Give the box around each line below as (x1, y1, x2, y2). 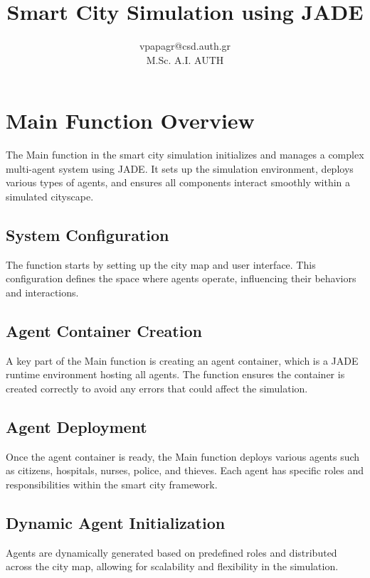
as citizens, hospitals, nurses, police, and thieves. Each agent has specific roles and (6, 463, 364, 478)
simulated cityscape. (6, 189, 94, 204)
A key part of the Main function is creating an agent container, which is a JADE (6, 353, 359, 368)
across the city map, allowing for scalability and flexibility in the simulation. (6, 559, 339, 574)
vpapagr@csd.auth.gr (139, 38, 231, 53)
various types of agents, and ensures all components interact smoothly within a (6, 175, 351, 190)
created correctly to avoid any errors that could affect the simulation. (6, 381, 308, 395)
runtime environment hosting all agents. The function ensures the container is (6, 367, 345, 382)
